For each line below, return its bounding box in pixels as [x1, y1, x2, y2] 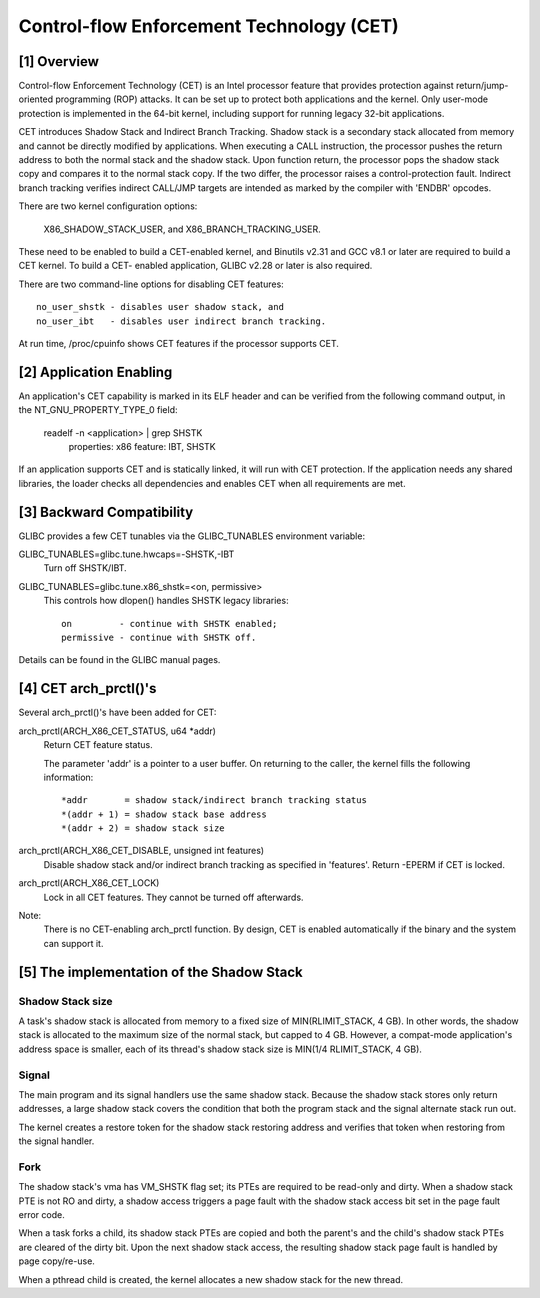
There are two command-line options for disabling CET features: [18, 278, 284, 290]
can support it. [43, 937, 104, 949]
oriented [18, 93, 54, 105]
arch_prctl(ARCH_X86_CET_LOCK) [18, 877, 160, 889]
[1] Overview [18, 53, 99, 70]
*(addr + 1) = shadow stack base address [61, 808, 267, 820]
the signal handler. [18, 1135, 95, 1147]
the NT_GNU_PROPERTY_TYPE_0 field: [18, 404, 178, 416]
